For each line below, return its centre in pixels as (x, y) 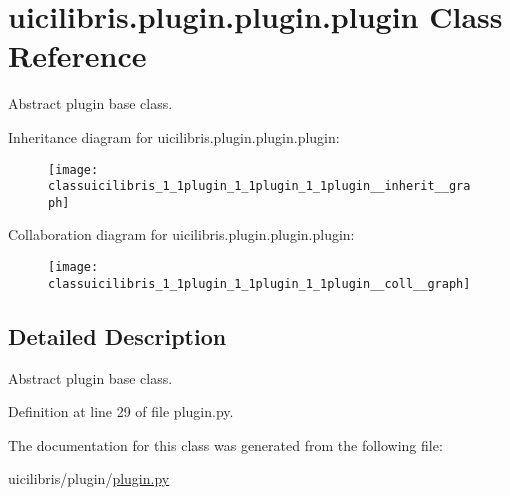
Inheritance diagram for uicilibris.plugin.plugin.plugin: (174, 136)
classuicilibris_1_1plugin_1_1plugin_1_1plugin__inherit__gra (259, 186)
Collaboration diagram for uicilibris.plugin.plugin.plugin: (181, 234)
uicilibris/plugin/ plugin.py (89, 478)
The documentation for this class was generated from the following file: (225, 444)
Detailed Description (117, 335)
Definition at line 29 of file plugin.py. (121, 411)
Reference (77, 55)
